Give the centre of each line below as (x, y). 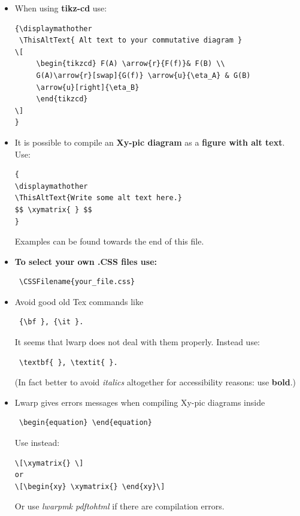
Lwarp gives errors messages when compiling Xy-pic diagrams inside (140, 402)
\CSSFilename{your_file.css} (77, 282)
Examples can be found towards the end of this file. (109, 241)
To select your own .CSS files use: (86, 261)
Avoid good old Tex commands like (79, 301)
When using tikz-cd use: (61, 8)
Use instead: (37, 443)
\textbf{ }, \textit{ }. (68, 362)
